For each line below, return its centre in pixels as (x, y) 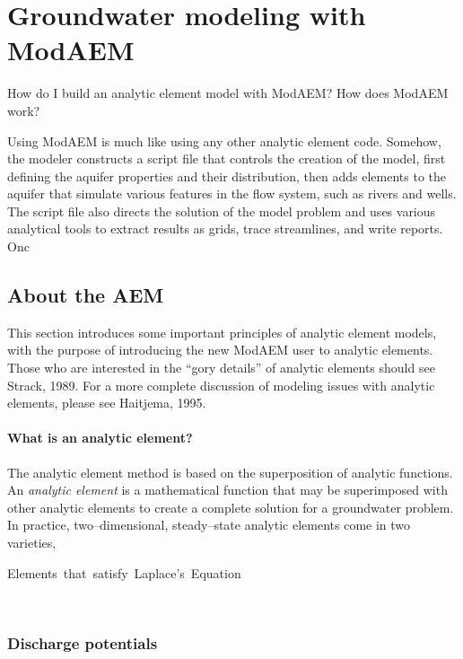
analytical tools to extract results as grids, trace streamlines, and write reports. (225, 228)
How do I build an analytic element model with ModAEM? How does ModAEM (228, 93)
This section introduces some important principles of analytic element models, (222, 332)
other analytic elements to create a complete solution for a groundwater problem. (231, 507)
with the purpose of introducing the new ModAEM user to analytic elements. (220, 350)
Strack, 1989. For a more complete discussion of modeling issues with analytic (221, 385)
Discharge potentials (83, 642)
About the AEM (86, 295)
